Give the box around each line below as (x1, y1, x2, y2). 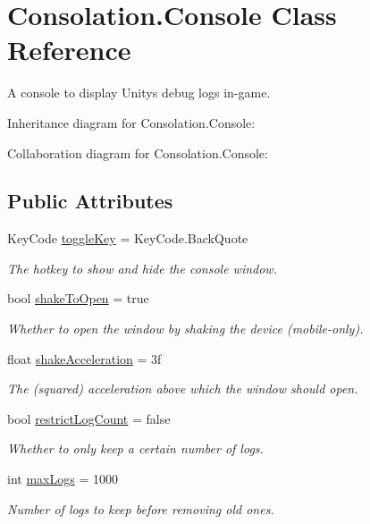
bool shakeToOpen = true (7, 289, 149, 308)
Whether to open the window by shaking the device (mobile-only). (7, 319, 364, 338)
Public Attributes (7, 187, 173, 215)
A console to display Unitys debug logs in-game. (7, 83, 271, 102)
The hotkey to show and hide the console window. (7, 258, 277, 277)
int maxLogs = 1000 (7, 469, 118, 488)
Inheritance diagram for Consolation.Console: (7, 113, 256, 131)
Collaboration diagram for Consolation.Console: (7, 143, 268, 162)
